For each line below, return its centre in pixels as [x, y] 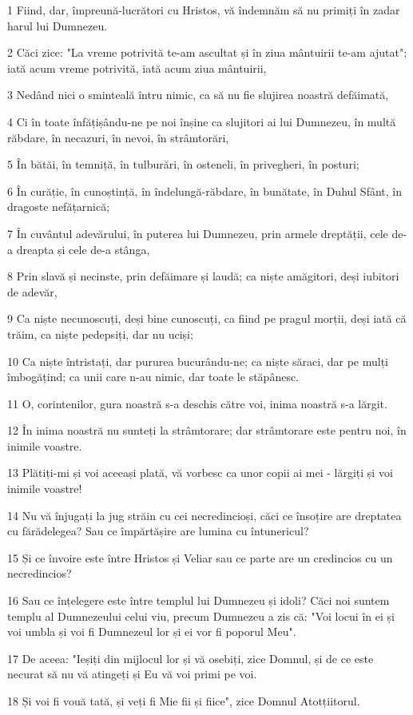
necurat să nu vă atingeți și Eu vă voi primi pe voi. [132, 674]
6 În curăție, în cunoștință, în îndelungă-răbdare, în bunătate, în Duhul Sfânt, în [205, 191]
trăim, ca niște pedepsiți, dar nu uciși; [100, 334]
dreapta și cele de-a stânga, [83, 249]
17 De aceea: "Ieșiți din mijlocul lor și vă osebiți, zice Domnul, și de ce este [191, 658]
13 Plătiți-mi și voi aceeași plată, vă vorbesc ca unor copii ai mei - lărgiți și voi [200, 473]
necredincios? [40, 573]
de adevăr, [32, 291]
